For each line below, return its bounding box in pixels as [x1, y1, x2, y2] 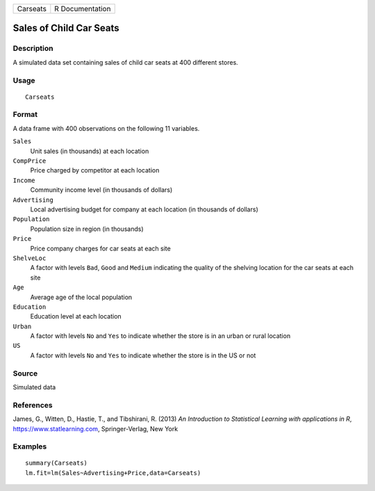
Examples [12, 442, 47, 451]
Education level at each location [30, 312, 122, 321]
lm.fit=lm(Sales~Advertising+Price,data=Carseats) [25, 469, 201, 476]
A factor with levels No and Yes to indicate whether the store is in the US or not [30, 351, 256, 360]
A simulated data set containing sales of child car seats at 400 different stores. [12, 58, 239, 66]
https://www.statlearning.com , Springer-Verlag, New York [12, 424, 178, 433]
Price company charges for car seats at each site [30, 244, 172, 252]
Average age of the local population [30, 293, 133, 301]
